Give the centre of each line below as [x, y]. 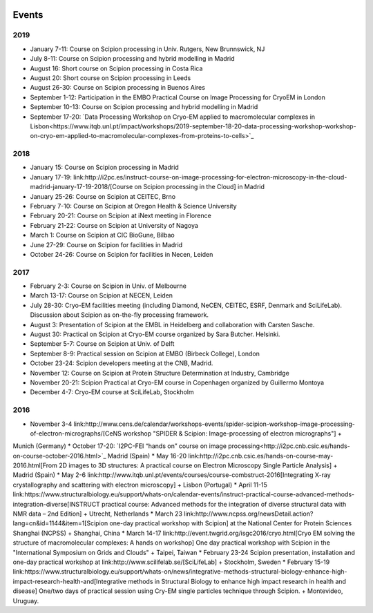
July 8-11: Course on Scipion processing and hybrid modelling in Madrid [132, 59]
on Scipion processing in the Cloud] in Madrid [200, 187]
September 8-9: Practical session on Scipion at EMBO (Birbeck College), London [145, 353]
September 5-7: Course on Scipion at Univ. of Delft [102, 344]
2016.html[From [35, 465]
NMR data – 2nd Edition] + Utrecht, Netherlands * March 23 [98, 514]
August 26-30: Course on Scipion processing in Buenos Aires [117, 88]
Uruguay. [26, 601]
